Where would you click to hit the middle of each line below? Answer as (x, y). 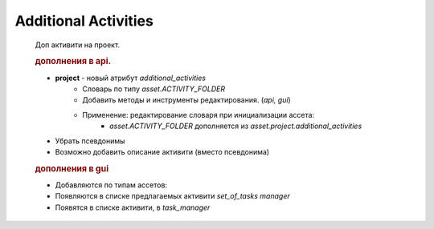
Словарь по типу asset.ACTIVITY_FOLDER (154, 89)
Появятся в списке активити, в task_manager (133, 207)
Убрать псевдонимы (90, 141)
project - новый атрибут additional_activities (131, 78)
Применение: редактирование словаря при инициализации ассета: (199, 114)
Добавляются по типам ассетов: (111, 185)
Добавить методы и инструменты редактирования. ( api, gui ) (186, 100)
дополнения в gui (72, 168)
